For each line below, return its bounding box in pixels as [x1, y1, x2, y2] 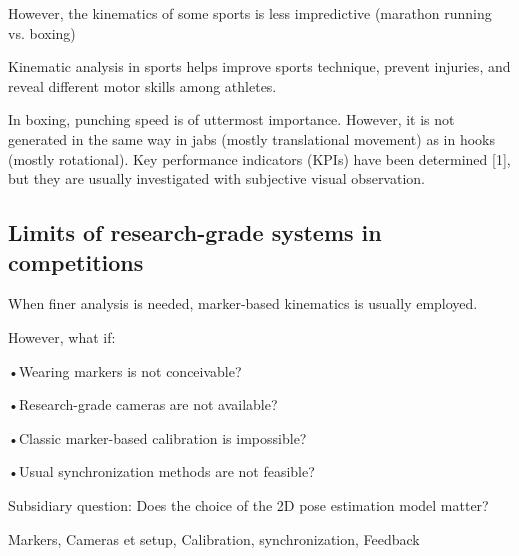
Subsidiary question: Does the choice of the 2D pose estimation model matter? [8, 494, 489, 515]
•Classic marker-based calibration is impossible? [8, 427, 307, 448]
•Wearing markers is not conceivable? [8, 360, 242, 381]
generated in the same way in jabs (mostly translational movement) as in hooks [8, 128, 496, 149]
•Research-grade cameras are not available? [8, 394, 278, 415]
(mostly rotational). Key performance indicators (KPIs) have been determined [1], [8, 148, 511, 169]
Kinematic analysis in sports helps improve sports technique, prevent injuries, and [8, 56, 511, 77]
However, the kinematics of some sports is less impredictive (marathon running [8, 3, 492, 23]
